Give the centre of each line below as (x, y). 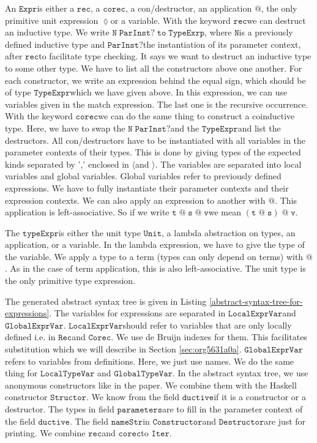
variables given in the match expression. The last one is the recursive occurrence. (157, 104)
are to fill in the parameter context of (233, 409)
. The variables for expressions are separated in (137, 313)
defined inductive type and (55, 44)
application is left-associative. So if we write (87, 212)
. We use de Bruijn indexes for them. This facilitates (209, 337)
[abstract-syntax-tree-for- (256, 301)
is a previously (266, 32)
